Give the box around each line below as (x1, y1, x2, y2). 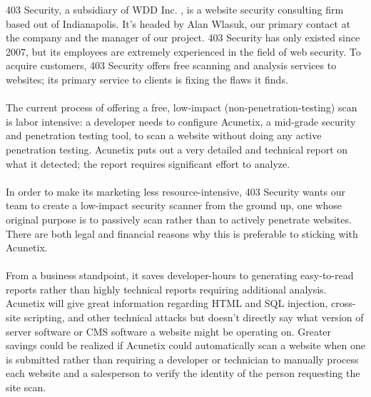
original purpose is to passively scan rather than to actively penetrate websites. (6, 211, 352, 226)
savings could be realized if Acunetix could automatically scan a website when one (6, 338, 365, 353)
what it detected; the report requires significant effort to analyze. (6, 156, 290, 171)
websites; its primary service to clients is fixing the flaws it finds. (6, 71, 288, 86)
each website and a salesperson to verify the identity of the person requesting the (6, 366, 360, 381)
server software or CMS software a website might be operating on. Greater (6, 323, 332, 338)
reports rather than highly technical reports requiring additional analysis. (6, 281, 327, 296)
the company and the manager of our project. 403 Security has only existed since (6, 30, 360, 45)
